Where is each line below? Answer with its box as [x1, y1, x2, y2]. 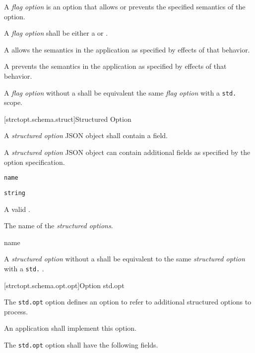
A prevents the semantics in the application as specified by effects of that [4, 61, 227, 71]
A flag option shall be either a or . [4, 28, 108, 38]
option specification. [4, 156, 65, 167]
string [4, 189, 25, 197]
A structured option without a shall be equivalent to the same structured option [4, 253, 245, 264]
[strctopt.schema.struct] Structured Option [4, 113, 131, 124]
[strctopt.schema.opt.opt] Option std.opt [4, 280, 125, 290]
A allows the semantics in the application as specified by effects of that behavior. [4, 44, 250, 54]
